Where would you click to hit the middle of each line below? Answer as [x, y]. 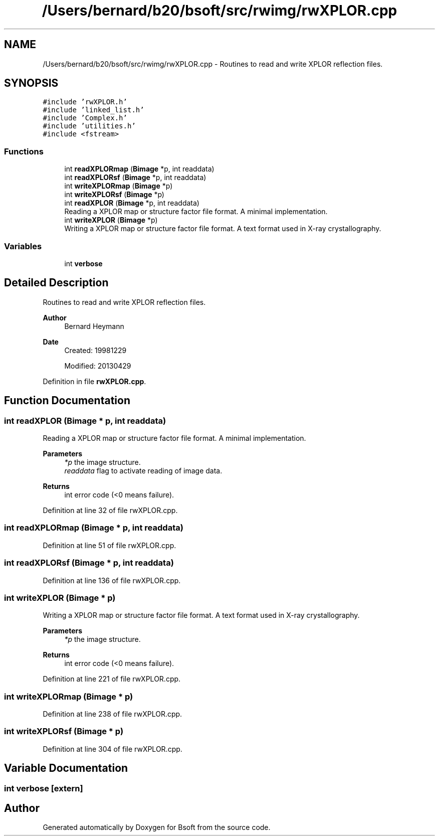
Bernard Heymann [94, 326]
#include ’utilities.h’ [89, 126]
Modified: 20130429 [98, 366]
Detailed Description [56, 283]
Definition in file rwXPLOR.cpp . [94, 381]
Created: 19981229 [95, 350]
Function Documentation [67, 401]
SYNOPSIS [31, 83]
